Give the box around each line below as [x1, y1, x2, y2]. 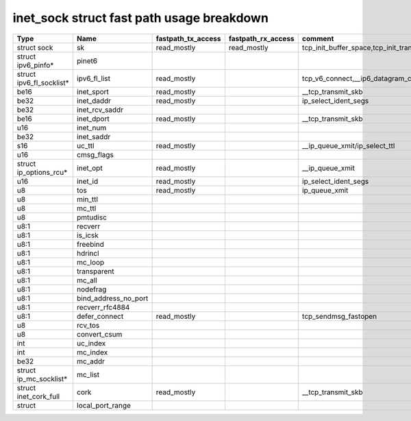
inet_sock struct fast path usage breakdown [12, 10, 269, 25]
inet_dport [76, 114, 110, 123]
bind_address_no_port [76, 293, 149, 303]
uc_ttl [76, 141, 95, 150]
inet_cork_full [16, 392, 60, 401]
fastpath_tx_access [155, 34, 221, 43]
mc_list [76, 370, 99, 379]
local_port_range [76, 400, 132, 410]
